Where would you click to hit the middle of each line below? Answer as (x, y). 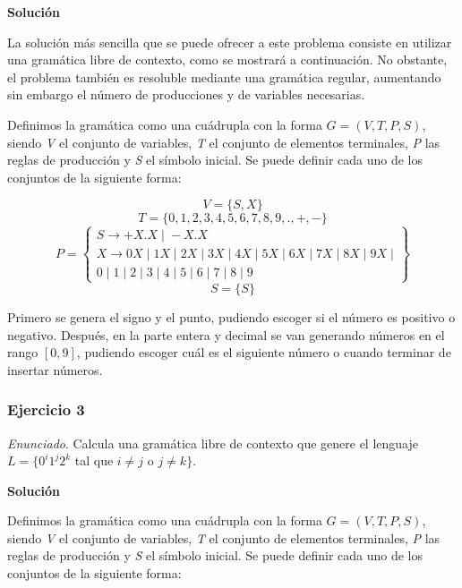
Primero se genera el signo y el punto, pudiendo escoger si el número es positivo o (231, 316)
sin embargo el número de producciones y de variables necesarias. (186, 94)
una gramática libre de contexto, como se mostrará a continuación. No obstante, (227, 60)
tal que (94, 460)
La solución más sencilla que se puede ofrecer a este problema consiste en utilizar (230, 42)
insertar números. (55, 369)
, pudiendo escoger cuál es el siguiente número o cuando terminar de (264, 352)
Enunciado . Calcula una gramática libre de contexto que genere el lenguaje (213, 443)
